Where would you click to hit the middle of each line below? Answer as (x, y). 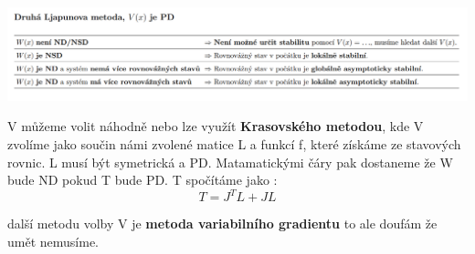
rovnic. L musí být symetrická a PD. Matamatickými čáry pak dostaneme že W (230, 162)
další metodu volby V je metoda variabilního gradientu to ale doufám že (222, 224)
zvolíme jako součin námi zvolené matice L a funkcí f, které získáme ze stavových (234, 144)
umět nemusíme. (53, 241)
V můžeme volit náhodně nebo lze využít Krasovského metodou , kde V (216, 126)
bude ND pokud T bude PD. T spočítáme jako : (142, 180)
